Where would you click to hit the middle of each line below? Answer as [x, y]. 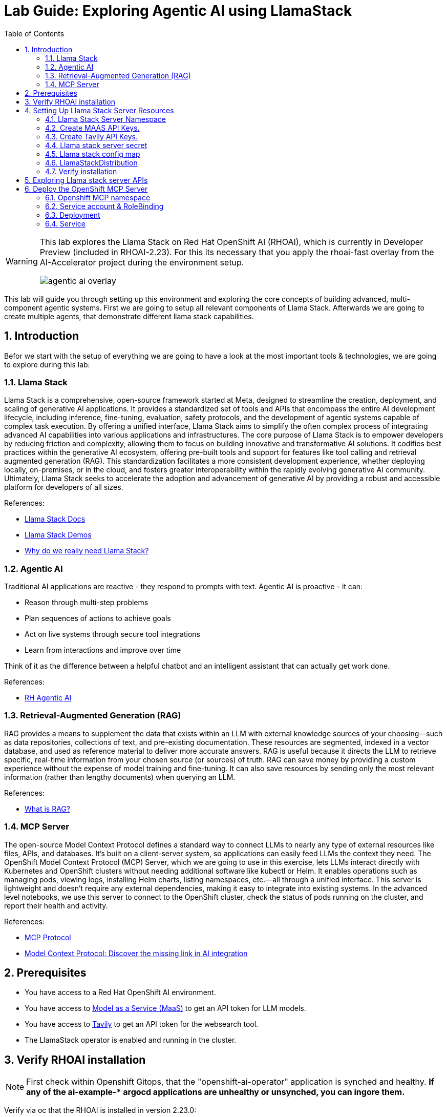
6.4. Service [65, 223]
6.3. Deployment [73, 215]
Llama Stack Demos [58, 535]
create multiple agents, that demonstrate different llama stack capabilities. [129, 316]
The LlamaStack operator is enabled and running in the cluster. [131, 1040]
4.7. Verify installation [81, 171]
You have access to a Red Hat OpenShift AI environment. [120, 992]
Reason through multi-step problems [87, 603]
